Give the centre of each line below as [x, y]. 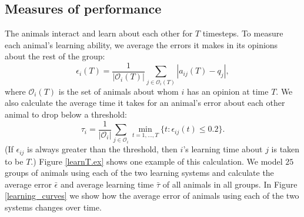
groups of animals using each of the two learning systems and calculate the [139, 173]
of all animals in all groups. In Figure [230, 184]
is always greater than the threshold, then [102, 149]
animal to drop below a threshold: [66, 114]
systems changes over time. [53, 207]
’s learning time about [223, 149]
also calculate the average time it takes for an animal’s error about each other [145, 103]
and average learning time [107, 184]
